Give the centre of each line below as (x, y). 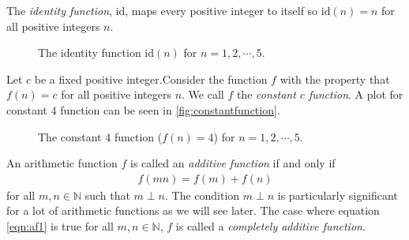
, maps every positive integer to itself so (221, 10)
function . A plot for (356, 94)
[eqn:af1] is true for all (60, 225)
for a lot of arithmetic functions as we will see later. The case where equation (193, 210)
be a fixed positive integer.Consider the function (151, 79)
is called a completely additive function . (270, 225)
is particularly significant (338, 195)
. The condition (202, 195)
